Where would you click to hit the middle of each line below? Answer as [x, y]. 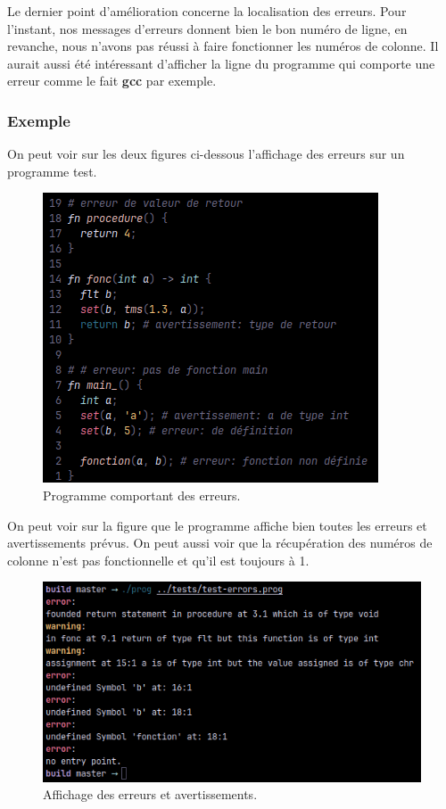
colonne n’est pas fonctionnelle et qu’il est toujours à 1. [158, 560]
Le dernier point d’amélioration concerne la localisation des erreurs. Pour [207, 11]
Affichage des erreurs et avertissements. [150, 794]
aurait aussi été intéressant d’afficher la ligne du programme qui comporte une [221, 63]
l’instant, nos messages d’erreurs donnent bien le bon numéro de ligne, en [207, 28]
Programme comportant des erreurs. [142, 495]
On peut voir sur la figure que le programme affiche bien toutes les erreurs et [217, 525]
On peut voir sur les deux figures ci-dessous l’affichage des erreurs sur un [206, 154]
